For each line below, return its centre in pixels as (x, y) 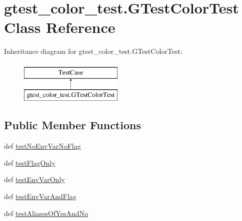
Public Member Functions (72, 125)
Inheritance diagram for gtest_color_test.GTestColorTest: (93, 51)
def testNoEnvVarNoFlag (42, 146)
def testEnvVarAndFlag (40, 196)
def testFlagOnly (30, 162)
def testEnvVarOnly (34, 179)
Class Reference (60, 27)
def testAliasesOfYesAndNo (46, 213)
